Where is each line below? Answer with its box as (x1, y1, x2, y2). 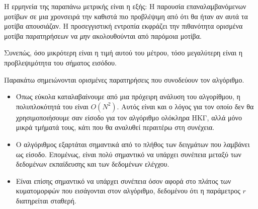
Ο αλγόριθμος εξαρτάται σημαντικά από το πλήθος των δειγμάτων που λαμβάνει (16, 138, 250, 149)
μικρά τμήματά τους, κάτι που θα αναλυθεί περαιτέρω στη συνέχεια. (16, 122, 215, 132)
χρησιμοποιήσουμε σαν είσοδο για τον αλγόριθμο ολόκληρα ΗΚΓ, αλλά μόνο (16, 112, 242, 122)
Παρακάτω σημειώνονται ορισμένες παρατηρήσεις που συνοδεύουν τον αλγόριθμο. (4, 74, 244, 85)
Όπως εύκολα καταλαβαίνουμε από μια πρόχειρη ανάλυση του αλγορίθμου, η (16, 91, 240, 102)
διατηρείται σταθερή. (16, 195, 76, 205)
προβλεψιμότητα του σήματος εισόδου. (4, 57, 117, 67)
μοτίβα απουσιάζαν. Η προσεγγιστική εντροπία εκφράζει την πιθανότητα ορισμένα (4, 21, 243, 31)
